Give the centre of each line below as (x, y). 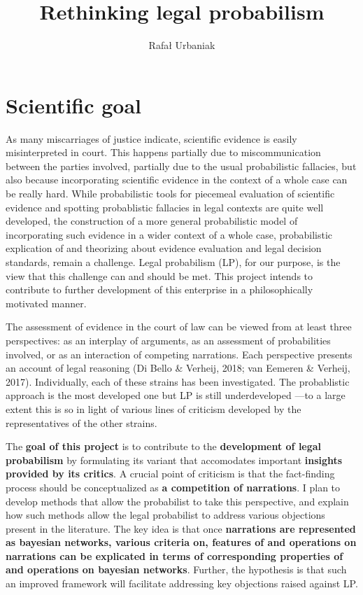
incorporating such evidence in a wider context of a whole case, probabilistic (169, 234)
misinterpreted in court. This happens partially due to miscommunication (163, 152)
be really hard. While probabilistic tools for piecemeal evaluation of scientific (170, 194)
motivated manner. (46, 303)
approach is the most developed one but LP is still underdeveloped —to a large (176, 395)
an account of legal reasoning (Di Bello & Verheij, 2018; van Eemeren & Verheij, (178, 368)
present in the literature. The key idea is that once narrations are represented (181, 528)
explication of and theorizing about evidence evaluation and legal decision (164, 248)
